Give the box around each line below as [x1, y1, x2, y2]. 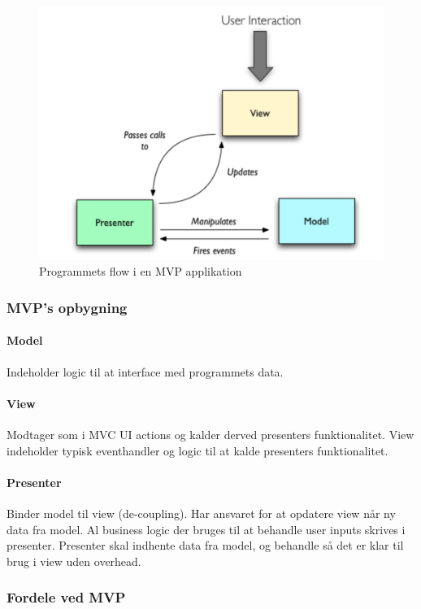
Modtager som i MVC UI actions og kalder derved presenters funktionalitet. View [7, 426, 414, 442]
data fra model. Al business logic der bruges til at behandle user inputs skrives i [7, 520, 406, 537]
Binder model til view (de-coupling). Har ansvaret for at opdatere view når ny [7, 504, 396, 521]
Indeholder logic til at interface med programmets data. [7, 363, 284, 380]
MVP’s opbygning [7, 297, 128, 317]
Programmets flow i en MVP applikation [39, 263, 242, 280]
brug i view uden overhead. [7, 552, 141, 569]
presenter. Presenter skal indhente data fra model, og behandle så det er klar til [7, 537, 404, 554]
